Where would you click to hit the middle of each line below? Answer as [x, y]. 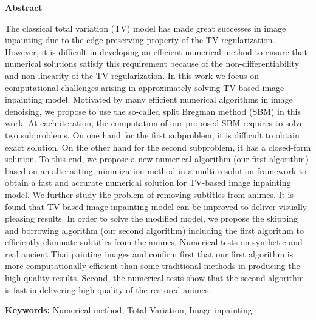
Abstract [24, 7]
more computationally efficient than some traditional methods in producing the [153, 266]
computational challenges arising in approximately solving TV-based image [145, 87]
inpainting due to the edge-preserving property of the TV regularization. [140, 40]
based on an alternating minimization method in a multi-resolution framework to [156, 170]
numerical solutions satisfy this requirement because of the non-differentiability [152, 63]
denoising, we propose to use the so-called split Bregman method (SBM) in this [153, 111]
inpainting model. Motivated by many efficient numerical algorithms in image [149, 99]
